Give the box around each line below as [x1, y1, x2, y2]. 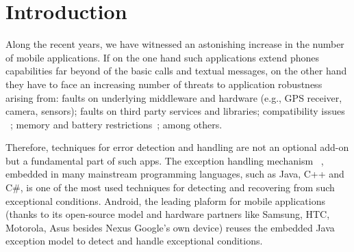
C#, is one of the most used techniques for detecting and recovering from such [5, 180, 335, 195]
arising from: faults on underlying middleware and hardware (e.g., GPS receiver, [5, 90, 342, 104]
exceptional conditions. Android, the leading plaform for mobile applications [5, 193, 326, 208]
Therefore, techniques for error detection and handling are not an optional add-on [5, 140, 349, 154]
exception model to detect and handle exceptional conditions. [5, 234, 263, 248]
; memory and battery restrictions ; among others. [10, 117, 223, 131]
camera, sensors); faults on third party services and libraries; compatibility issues [5, 104, 345, 118]
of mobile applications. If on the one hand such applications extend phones [5, 50, 320, 64]
